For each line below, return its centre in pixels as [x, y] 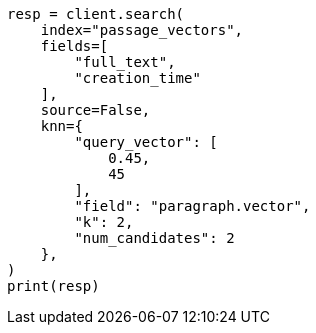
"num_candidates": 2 [154, 238]
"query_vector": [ [146, 142]
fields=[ [74, 46]
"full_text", [125, 62]
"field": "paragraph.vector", [192, 206]
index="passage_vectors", [142, 30]
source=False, [95, 110]
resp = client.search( [96, 14]
